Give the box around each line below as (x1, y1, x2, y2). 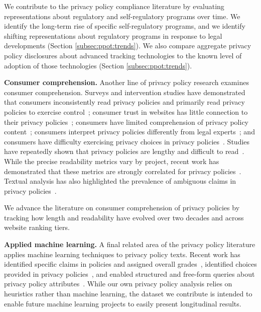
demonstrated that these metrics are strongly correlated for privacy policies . (4, 166, 241, 176)
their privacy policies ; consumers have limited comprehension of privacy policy (4, 116, 249, 127)
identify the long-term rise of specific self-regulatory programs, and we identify (4, 21, 245, 31)
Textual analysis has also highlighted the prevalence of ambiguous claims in (4, 176, 236, 186)
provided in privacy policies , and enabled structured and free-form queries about (4, 268, 255, 279)
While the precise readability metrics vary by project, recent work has (4, 155, 219, 166)
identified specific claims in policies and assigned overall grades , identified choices (4, 259, 257, 269)
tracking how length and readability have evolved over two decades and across (4, 212, 244, 222)
